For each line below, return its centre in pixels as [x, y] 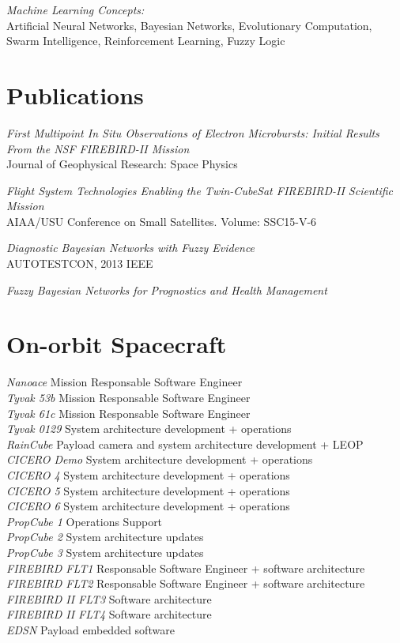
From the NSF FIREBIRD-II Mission [98, 148]
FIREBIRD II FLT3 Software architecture [109, 598]
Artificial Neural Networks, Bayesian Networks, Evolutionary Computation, [189, 25]
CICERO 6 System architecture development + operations [148, 506]
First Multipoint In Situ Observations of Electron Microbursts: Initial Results [193, 132]
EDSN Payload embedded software [91, 629]
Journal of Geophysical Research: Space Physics [122, 164]
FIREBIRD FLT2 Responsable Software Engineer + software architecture [186, 583]
